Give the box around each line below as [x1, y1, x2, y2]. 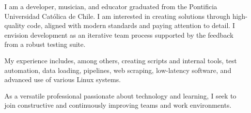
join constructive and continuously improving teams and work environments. [4, 100, 232, 110]
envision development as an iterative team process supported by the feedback [4, 29, 234, 40]
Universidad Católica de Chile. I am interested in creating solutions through [4, 11, 230, 21]
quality [4, 20, 25, 30]
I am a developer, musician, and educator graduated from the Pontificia [4, 1, 218, 11]
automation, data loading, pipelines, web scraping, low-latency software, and [4, 65, 232, 75]
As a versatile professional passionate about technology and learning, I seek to [4, 90, 236, 100]
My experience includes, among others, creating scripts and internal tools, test [4, 55, 237, 65]
